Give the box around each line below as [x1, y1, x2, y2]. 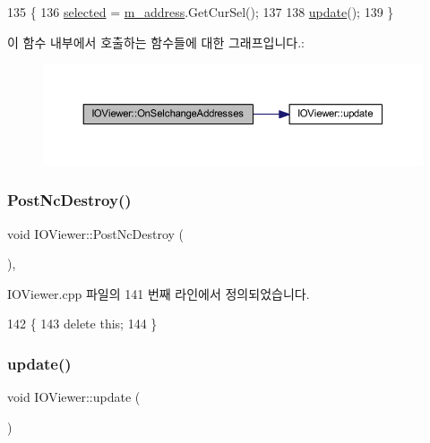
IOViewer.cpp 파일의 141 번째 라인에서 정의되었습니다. [7, 284, 310, 302]
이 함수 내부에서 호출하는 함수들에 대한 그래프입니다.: [7, 32, 305, 51]
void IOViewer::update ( [7, 388, 141, 406]
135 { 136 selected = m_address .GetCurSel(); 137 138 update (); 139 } [7, 3, 394, 21]
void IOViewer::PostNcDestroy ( [7, 224, 184, 243]
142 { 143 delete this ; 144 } [7, 314, 158, 333]
